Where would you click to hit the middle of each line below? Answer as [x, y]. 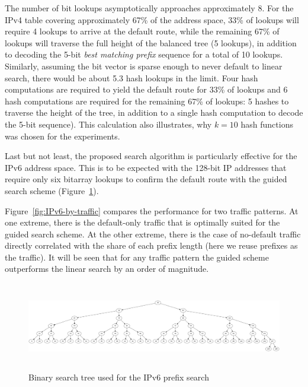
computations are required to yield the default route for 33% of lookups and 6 [146, 89]
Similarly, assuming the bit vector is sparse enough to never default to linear [144, 66]
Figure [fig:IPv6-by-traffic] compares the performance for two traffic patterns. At [152, 210]
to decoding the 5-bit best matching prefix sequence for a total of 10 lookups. [144, 54]
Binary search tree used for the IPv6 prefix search [119, 377]
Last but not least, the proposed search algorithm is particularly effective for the [151, 156]
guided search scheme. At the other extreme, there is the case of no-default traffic [153, 234]
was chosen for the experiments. [62, 136]
